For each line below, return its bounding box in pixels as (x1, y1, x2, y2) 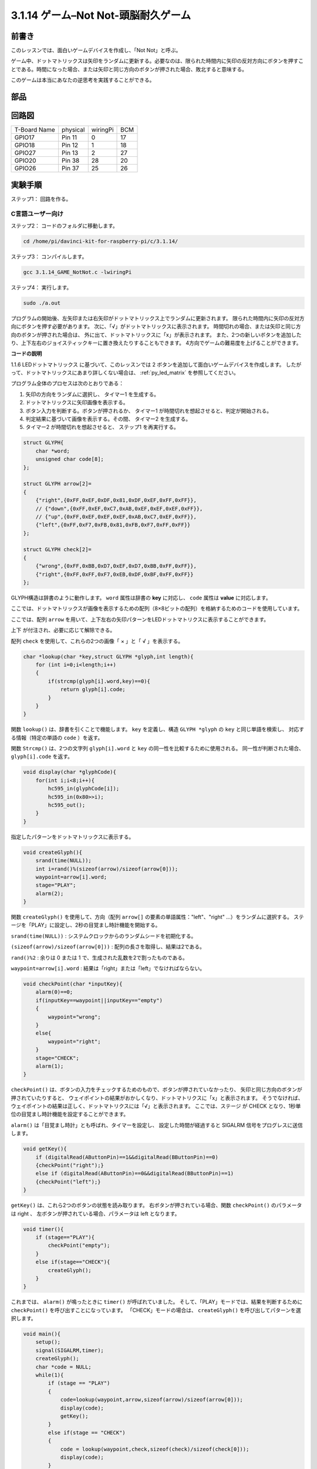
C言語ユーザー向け (11, 210, 64, 218)
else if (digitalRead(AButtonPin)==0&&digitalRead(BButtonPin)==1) (35, 1170, 234, 1177)
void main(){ (23, 1331, 61, 1337)
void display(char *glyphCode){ (23, 769, 117, 776)
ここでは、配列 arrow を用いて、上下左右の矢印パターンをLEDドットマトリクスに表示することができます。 (11, 616, 269, 623)
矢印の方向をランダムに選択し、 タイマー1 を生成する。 (25, 391, 160, 398)
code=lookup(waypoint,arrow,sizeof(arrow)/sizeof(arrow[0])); (60, 1396, 244, 1403)
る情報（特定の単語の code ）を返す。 (11, 734, 103, 741)
